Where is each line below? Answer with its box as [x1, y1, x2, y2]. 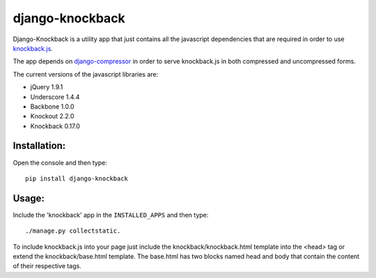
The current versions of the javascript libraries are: [13, 70, 159, 78]
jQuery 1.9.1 [30, 83, 63, 91]
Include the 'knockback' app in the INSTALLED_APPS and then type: [13, 210, 209, 219]
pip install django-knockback [25, 174, 129, 183]
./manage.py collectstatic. [25, 227, 121, 235]
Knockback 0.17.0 [30, 122, 80, 130]
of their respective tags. [13, 262, 81, 270]
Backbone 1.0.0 [30, 102, 75, 111]
